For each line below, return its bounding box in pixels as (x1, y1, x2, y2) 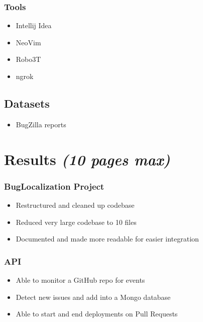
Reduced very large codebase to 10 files (16, 216, 137, 227)
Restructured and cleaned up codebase (16, 199, 135, 210)
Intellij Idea (16, 20, 52, 31)
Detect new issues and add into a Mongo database (16, 291, 171, 302)
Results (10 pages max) (4, 148, 170, 170)
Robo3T (16, 54, 41, 64)
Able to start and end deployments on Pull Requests (16, 308, 178, 319)
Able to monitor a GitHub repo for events (16, 274, 145, 285)
